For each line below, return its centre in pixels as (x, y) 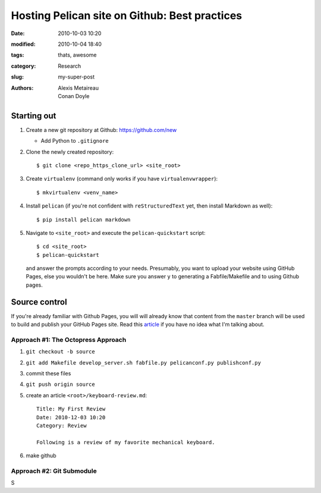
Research (70, 66)
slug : (17, 77)
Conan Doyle (74, 96)
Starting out (34, 116)
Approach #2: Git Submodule (54, 471)
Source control (39, 302)
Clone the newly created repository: (70, 152)
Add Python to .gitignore (75, 141)
